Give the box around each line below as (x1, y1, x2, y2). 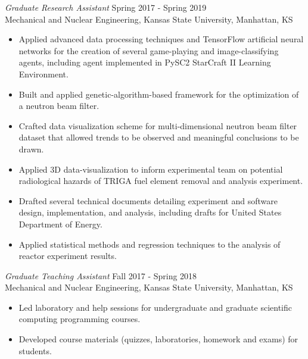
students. (18, 344, 52, 357)
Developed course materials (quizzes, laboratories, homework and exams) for (18, 333, 298, 345)
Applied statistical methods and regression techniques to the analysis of (18, 238, 281, 250)
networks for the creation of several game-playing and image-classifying (18, 44, 279, 57)
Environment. (18, 67, 69, 80)
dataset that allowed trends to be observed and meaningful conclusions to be (18, 131, 299, 143)
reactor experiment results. (18, 249, 117, 262)
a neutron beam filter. (18, 99, 99, 112)
